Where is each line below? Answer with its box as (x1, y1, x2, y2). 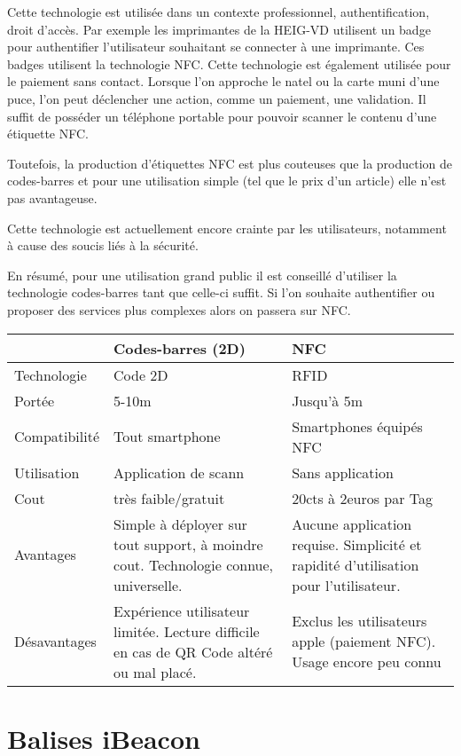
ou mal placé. (113, 661, 197, 682)
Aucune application (292, 513, 412, 534)
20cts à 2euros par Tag (292, 487, 434, 508)
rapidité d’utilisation (292, 554, 419, 575)
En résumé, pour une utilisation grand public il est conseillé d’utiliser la (7, 265, 397, 284)
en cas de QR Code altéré (113, 641, 273, 662)
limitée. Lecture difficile (113, 620, 260, 642)
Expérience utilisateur (113, 600, 250, 621)
